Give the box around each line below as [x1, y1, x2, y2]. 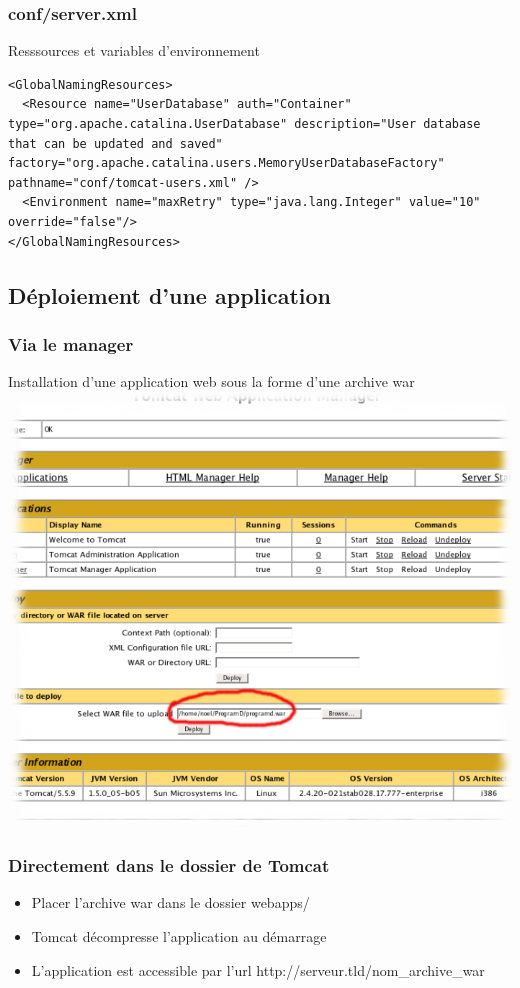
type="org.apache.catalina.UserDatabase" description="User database [8, 117, 481, 131]
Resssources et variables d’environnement [8, 40, 260, 61]
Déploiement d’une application [8, 279, 331, 310]
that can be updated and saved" [8, 136, 223, 151]
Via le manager [8, 331, 134, 356]
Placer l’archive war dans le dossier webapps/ [31, 892, 310, 913]
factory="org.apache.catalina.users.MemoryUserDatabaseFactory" [8, 156, 445, 171]
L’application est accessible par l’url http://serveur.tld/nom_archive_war [31, 959, 485, 980]
